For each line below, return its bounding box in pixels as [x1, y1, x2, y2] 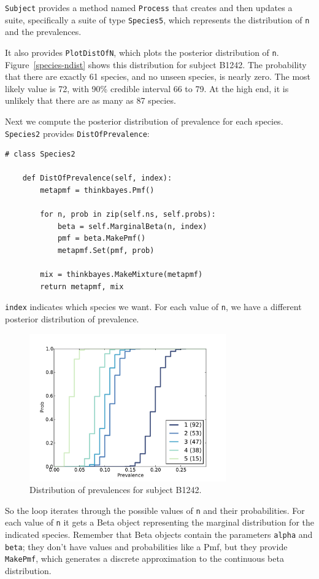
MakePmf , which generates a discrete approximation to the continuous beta [5, 552, 284, 565]
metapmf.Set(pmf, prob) [57, 246, 155, 255]
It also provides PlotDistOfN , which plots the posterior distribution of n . [5, 45, 279, 58]
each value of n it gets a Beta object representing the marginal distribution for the [5, 516, 315, 529]
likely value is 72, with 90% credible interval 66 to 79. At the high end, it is [5, 82, 289, 95]
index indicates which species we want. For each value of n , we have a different [5, 300, 302, 313]
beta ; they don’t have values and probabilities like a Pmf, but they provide [5, 540, 288, 553]
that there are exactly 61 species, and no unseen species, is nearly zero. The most [5, 70, 311, 83]
